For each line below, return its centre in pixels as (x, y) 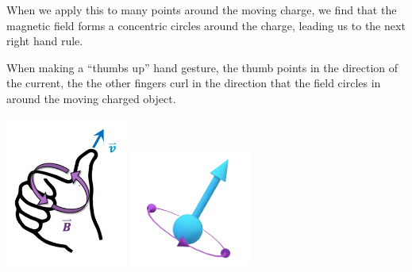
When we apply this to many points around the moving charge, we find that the (202, 10)
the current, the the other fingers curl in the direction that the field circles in (194, 83)
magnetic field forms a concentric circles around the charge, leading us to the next (206, 25)
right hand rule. (45, 41)
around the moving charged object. (91, 98)
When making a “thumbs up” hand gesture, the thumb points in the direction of (202, 67)
